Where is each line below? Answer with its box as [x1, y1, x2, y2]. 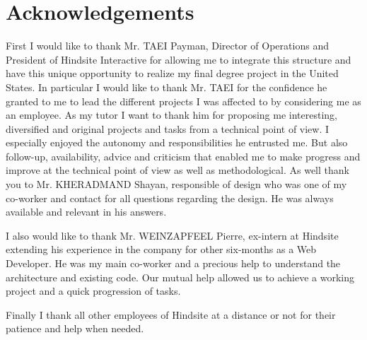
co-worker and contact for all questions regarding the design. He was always [6, 190, 334, 205]
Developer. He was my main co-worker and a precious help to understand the [6, 256, 341, 271]
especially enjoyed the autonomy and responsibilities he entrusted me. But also [6, 135, 348, 150]
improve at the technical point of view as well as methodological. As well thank [6, 163, 349, 177]
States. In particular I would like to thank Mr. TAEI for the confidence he [6, 79, 327, 94]
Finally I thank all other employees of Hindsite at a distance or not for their [6, 307, 336, 322]
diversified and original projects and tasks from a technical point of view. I [6, 121, 330, 136]
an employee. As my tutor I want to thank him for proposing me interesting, [6, 107, 337, 122]
